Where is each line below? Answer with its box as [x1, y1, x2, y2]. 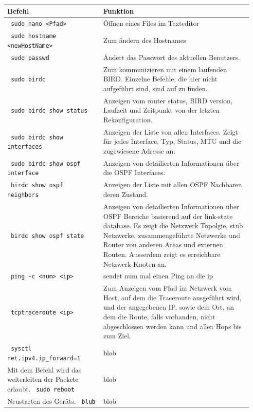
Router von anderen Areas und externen [103, 239, 223, 250]
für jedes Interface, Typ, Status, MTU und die [103, 136, 241, 146]
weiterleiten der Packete [7, 374, 79, 384]
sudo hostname [11, 33, 56, 40]
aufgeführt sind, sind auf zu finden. [103, 83, 208, 93]
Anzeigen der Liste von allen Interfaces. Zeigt [103, 126, 238, 137]
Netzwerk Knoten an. [103, 258, 167, 269]
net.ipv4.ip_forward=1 [7, 354, 81, 362]
